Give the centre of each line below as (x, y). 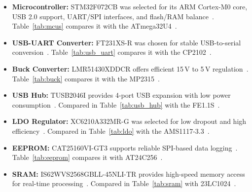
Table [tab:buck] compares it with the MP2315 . (86, 78)
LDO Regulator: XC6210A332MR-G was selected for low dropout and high (129, 121)
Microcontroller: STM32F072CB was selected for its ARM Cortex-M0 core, (130, 6)
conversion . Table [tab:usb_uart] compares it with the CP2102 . (112, 52)
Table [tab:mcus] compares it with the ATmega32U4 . (94, 26)
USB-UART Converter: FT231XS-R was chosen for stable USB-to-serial (126, 42)
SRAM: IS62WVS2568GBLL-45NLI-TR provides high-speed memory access (128, 173)
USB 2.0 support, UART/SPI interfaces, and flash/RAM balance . (113, 16)
